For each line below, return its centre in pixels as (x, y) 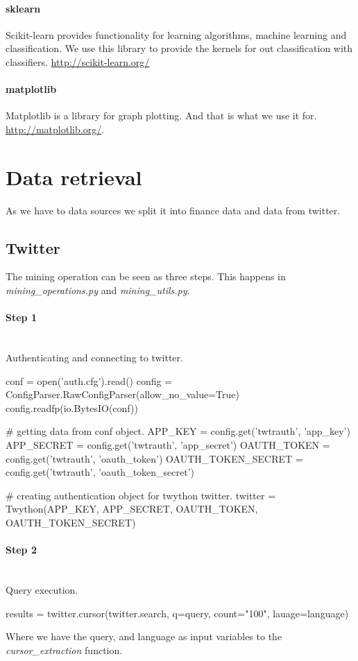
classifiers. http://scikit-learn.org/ (78, 61)
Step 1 (21, 317)
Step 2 (21, 550)
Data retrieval (74, 177)
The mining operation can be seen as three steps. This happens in (146, 276)
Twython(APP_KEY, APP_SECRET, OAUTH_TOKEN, (132, 509)
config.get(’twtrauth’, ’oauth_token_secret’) (100, 472)
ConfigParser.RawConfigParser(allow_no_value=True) (122, 394)
